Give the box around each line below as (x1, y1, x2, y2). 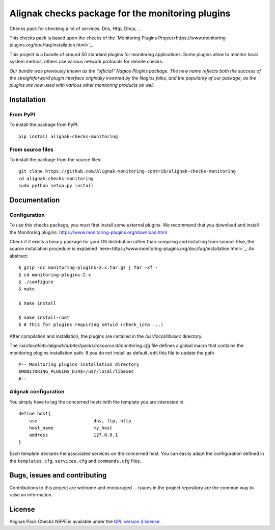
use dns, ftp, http (29, 418, 132, 423)
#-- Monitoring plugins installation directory (18, 361, 140, 367)
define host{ (18, 411, 51, 417)
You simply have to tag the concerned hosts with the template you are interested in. (9, 398, 185, 405)
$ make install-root (18, 314, 70, 320)
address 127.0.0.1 (29, 432, 118, 438)
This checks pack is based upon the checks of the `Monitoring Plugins (9, 35, 157, 41)
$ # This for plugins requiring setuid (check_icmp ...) (18, 322, 164, 327)
